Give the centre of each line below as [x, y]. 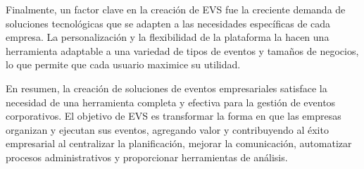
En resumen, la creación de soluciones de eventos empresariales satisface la [167, 88]
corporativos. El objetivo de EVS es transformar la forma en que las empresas [174, 116]
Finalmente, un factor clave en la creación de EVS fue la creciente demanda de [176, 9]
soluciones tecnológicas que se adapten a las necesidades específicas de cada [168, 23]
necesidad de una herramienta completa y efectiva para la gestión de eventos [171, 102]
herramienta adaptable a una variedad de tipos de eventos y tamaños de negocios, [182, 50]
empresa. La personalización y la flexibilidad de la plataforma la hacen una [168, 37]
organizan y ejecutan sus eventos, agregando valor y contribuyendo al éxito [167, 129]
